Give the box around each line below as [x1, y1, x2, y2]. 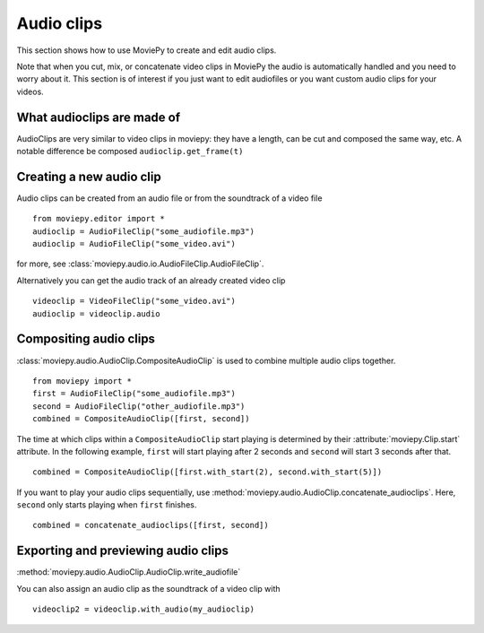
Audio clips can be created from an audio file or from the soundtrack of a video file [16, 193, 323, 204]
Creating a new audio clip [16, 169, 161, 184]
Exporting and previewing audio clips [16, 543, 229, 559]
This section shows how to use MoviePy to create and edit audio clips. [16, 45, 277, 56]
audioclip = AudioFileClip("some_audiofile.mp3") [32, 226, 255, 237]
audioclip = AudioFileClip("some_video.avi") [32, 238, 237, 249]
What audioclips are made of [16, 109, 181, 125]
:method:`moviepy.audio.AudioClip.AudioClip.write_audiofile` [16, 567, 241, 577]
